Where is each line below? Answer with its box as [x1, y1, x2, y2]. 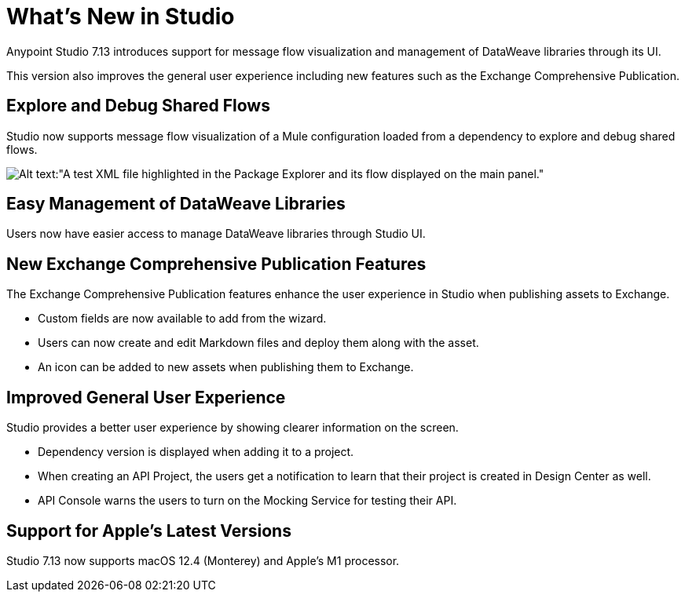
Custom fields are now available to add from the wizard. [38, 312, 327, 326]
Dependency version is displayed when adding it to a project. [38, 445, 354, 459]
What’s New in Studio [6, 3, 235, 30]
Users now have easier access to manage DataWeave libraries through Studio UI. [6, 227, 426, 241]
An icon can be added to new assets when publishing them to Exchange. [38, 360, 414, 374]
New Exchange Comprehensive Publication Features [6, 253, 427, 274]
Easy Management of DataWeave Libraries [6, 194, 346, 214]
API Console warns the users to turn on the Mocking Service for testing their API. [38, 494, 457, 508]
